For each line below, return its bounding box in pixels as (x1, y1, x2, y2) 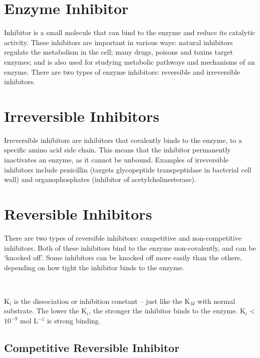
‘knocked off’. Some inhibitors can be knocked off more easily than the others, (4, 252, 242, 263)
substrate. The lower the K (4, 305, 87, 316)
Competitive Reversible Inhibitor (4, 340, 180, 355)
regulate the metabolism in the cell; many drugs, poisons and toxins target (4, 47, 233, 57)
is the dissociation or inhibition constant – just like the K (14, 295, 190, 306)
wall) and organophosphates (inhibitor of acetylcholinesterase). (4, 174, 196, 185)
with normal (197, 295, 235, 306)
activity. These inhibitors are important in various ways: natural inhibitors (4, 37, 233, 47)
